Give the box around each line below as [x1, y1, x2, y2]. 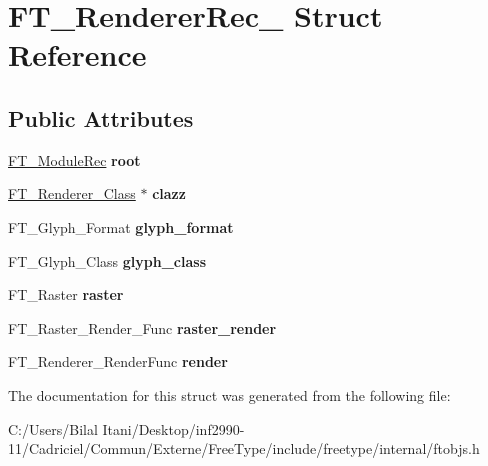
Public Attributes [8, 102, 194, 133]
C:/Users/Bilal [8, 418, 98, 439]
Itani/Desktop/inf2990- [102, 418, 245, 439]
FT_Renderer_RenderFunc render [8, 351, 228, 372]
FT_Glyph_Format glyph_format [8, 216, 234, 237]
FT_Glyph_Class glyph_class [8, 250, 207, 271]
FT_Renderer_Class [8, 183, 136, 204]
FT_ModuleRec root [8, 149, 141, 170]
